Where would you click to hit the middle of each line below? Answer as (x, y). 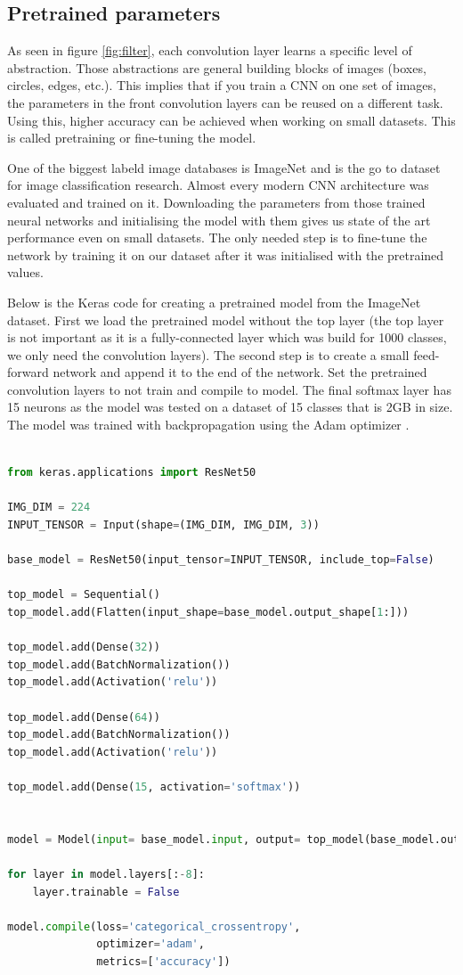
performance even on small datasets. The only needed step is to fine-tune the (217, 238)
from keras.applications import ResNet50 (132, 473)
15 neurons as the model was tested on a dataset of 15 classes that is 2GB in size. (230, 407)
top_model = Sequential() (84, 595)
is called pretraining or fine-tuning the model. (132, 138)
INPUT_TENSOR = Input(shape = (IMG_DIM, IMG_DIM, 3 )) (163, 525)
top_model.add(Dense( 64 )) (84, 717)
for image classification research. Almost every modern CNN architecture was (218, 185)
